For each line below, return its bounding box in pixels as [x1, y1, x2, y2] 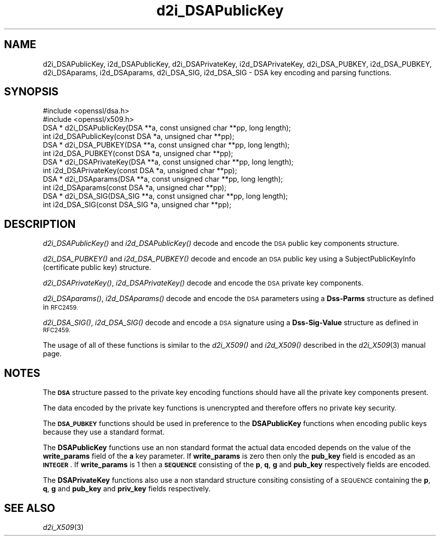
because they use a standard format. [43, 428, 165, 437]
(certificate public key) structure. [43, 263, 151, 272]
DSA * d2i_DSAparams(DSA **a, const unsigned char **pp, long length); [43, 175, 283, 184]
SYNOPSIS [4, 85, 59, 98]
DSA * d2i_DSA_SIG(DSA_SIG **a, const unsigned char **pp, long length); [43, 192, 288, 201]
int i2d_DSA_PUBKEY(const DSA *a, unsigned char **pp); [43, 149, 233, 158]
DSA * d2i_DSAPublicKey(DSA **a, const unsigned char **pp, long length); [43, 123, 291, 132]
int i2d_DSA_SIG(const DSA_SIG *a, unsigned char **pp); [43, 200, 232, 209]
